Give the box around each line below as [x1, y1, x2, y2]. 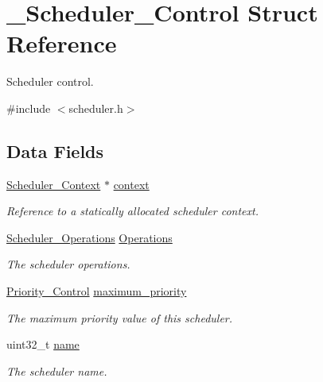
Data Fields [6, 138, 104, 163]
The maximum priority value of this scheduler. [6, 309, 233, 326]
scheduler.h [68, 99, 123, 116]
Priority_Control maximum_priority [6, 283, 187, 299]
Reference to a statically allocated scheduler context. [6, 203, 259, 219]
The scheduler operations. [6, 256, 130, 272]
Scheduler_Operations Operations [6, 229, 173, 245]
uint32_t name [6, 336, 80, 353]
